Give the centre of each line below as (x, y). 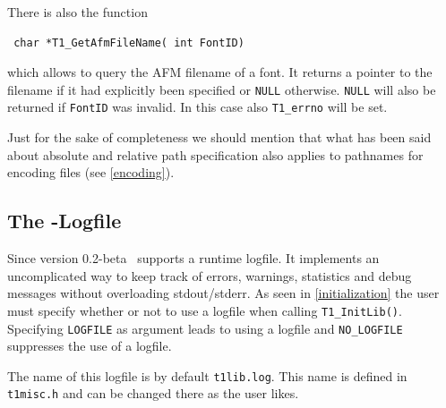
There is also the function (77, 12)
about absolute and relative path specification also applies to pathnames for (215, 154)
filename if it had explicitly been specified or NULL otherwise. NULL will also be (222, 89)
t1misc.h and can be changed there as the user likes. (153, 393)
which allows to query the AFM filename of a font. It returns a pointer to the (220, 72)
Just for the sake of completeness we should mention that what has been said (219, 137)
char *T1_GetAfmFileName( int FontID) (129, 42)
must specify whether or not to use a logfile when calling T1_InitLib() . (205, 310)
